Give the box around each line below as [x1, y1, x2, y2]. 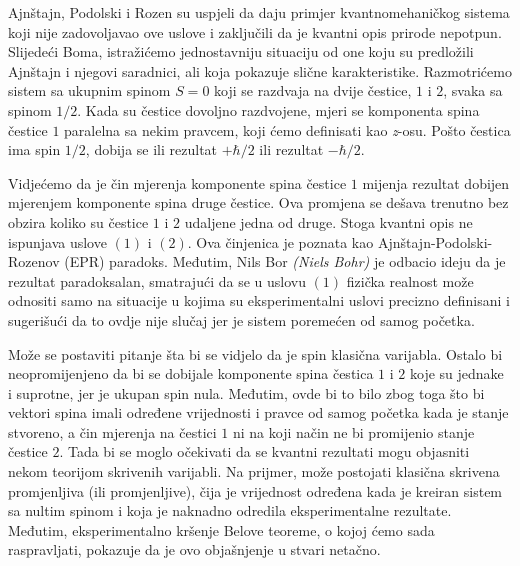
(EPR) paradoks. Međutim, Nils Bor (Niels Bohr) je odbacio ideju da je [64, 251, 506, 272]
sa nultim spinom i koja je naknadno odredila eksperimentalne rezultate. [8, 500, 452, 521]
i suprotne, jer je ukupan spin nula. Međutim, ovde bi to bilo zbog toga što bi [8, 382, 485, 403]
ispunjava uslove [8, 231, 107, 252]
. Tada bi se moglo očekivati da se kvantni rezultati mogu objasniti [59, 441, 470, 462]
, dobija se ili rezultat [85, 139, 218, 160]
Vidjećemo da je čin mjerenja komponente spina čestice [8, 172, 347, 193]
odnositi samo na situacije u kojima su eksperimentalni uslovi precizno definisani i [8, 290, 510, 311]
